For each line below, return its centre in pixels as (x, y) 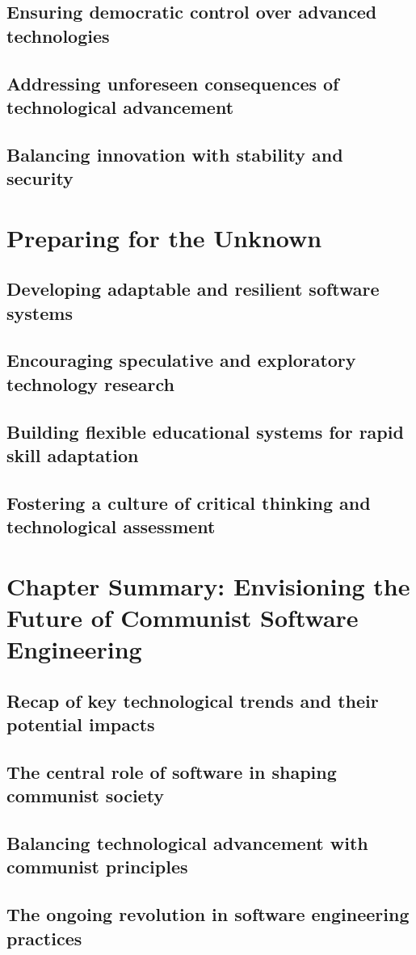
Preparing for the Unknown (164, 237)
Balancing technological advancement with (187, 843)
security (40, 178)
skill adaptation (73, 455)
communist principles (97, 867)
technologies (58, 35)
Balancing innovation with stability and (175, 154)
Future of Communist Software (183, 617)
